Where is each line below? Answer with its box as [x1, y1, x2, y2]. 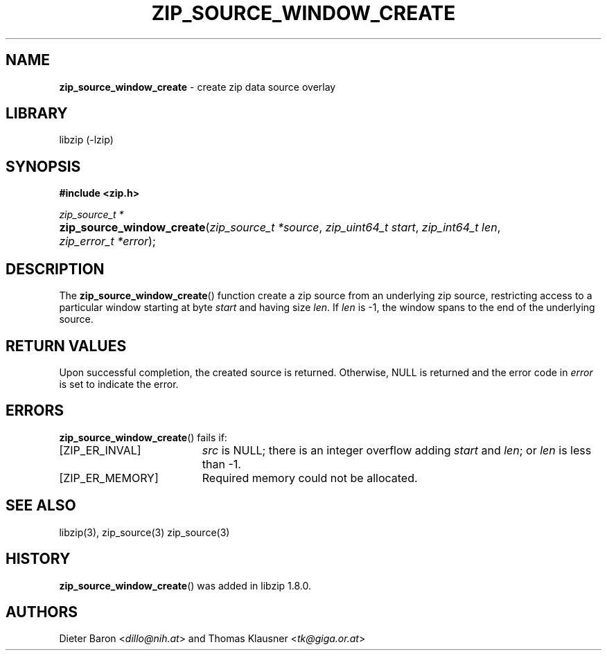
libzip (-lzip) [59, 134, 114, 146]
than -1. [202, 456, 241, 471]
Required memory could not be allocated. [202, 470, 418, 485]
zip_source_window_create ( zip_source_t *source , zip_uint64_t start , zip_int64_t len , [59, 220, 501, 235]
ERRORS [6, 402, 64, 420]
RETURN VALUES [6, 337, 127, 355]
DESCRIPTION [6, 260, 105, 278]
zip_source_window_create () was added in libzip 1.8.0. [59, 579, 311, 592]
